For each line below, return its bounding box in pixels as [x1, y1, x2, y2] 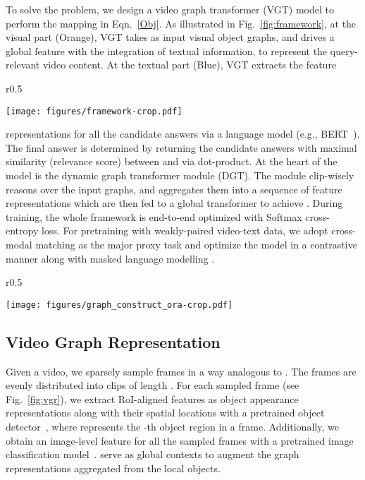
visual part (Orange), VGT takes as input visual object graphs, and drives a [6, 30, 335, 44]
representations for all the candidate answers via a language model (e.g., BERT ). [6, 126, 360, 141]
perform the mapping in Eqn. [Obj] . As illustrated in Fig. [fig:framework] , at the [6, 16, 357, 30]
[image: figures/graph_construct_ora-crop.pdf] [6, 299, 233, 310]
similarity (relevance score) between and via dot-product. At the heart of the [6, 154, 338, 169]
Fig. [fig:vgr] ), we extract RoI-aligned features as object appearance [6, 391, 299, 406]
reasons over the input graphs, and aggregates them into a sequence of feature [6, 181, 342, 196]
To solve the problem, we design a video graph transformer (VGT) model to [6, 2, 335, 16]
